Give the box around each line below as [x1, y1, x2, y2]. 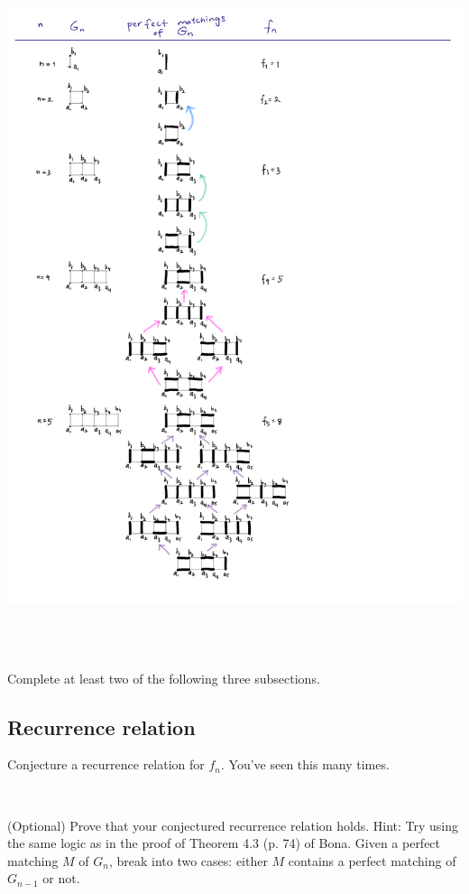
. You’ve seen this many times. [221, 755, 390, 774]
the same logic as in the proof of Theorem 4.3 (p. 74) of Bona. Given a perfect [7, 833, 441, 852]
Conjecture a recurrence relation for [7, 755, 205, 774]
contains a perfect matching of [288, 851, 456, 870]
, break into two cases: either [108, 851, 268, 870]
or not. [42, 869, 80, 888]
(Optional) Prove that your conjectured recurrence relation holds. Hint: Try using [7, 815, 459, 834]
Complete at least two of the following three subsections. [7, 668, 320, 687]
